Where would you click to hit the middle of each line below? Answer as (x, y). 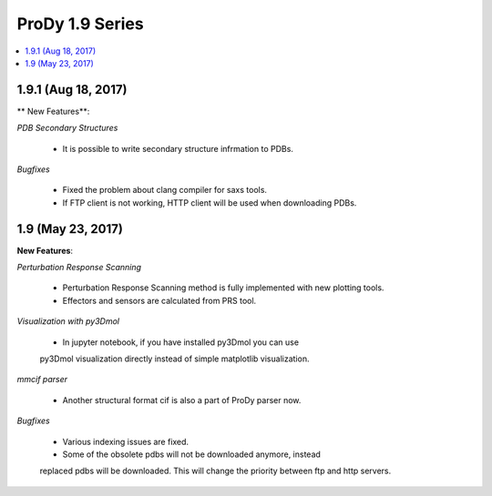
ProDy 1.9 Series (81, 24)
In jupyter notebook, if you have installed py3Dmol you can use (181, 342)
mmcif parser (42, 380)
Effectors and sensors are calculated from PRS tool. (159, 300)
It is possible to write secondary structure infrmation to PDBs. (178, 148)
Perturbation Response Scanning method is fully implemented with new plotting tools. (223, 288)
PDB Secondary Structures (67, 128)
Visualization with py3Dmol (68, 321)
